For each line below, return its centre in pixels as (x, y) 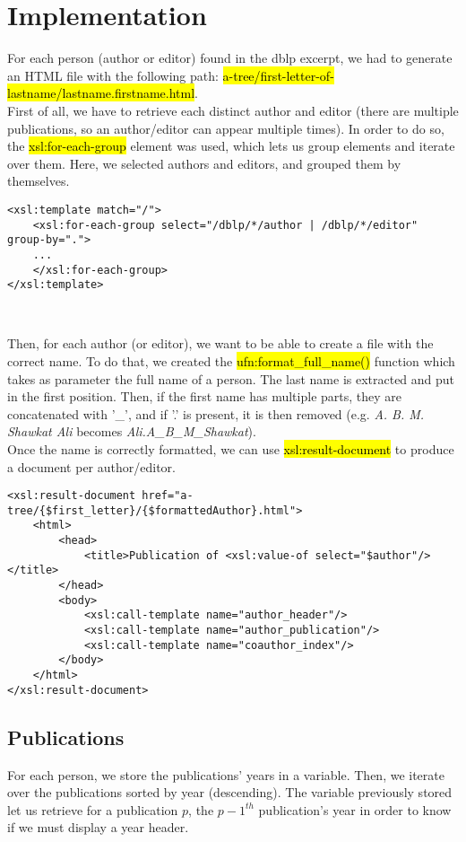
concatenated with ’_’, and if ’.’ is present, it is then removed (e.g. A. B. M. (216, 413)
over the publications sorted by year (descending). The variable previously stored (230, 792)
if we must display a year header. (98, 827)
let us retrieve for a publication (93, 809)
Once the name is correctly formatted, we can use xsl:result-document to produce (231, 448)
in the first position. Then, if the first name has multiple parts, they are (205, 396)
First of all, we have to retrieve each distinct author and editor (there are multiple (233, 110)
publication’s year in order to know (355, 809)
